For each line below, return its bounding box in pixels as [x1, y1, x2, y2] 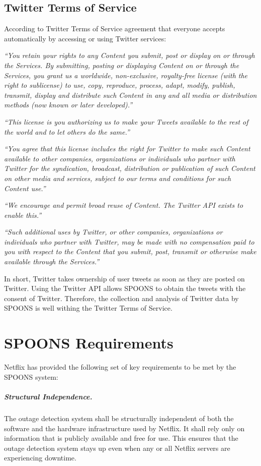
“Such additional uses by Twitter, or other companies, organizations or [4, 226, 223, 237]
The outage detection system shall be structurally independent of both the [4, 413, 234, 423]
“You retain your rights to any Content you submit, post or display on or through [4, 50, 255, 61]
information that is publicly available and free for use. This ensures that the [4, 433, 238, 443]
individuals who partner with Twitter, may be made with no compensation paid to [4, 236, 254, 247]
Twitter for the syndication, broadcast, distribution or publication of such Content [4, 163, 255, 173]
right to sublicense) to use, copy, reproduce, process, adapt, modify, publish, [4, 80, 235, 90]
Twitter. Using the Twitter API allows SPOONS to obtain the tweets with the [4, 283, 246, 294]
